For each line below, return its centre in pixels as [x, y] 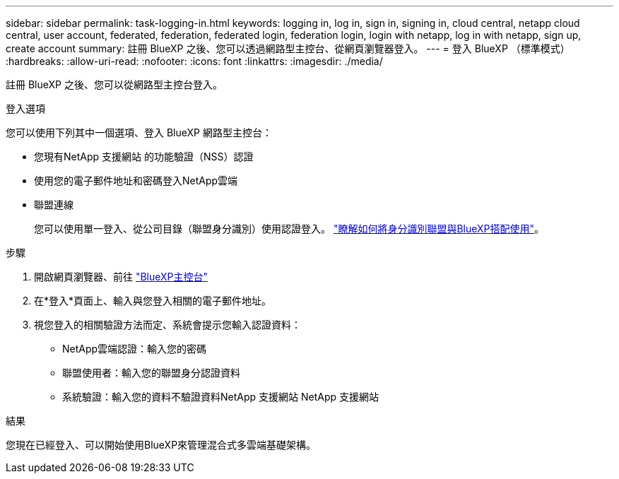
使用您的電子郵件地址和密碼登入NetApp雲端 [136, 181]
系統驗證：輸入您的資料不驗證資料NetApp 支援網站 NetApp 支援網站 [220, 397]
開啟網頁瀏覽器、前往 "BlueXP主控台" [121, 277]
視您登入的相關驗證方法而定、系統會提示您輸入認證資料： [167, 325]
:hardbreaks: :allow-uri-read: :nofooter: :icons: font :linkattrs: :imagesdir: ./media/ [194, 61]
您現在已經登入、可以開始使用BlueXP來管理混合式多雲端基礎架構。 [161, 445]
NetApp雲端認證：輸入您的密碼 [135, 349]
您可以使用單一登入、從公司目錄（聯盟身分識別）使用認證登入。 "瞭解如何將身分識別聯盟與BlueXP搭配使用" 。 [289, 229]
